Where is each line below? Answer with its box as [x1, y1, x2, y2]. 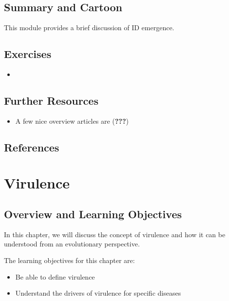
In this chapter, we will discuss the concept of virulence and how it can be [4, 229, 226, 239]
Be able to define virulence [15, 271, 95, 282]
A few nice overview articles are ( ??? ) [15, 115, 129, 126]
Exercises [4, 46, 52, 61]
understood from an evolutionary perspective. [4, 239, 140, 249]
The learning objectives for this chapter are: [4, 255, 135, 265]
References [4, 139, 59, 154]
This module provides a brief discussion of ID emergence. [4, 22, 174, 33]
